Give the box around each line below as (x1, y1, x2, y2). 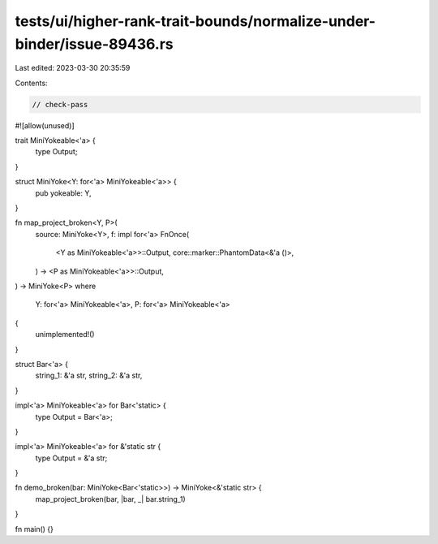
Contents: (15, 78, 48, 88)
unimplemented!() (35, 330, 95, 339)
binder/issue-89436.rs (15, 35, 174, 53)
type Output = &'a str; (35, 453, 108, 463)
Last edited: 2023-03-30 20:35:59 (15, 63, 131, 73)
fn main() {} (15, 524, 54, 533)
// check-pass (32, 100, 88, 109)
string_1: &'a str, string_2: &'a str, (35, 370, 143, 381)
